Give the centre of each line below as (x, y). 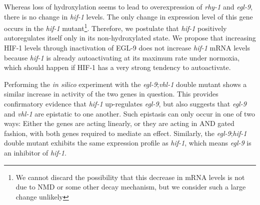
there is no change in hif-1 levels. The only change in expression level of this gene (128, 16)
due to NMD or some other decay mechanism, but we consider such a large (131, 187)
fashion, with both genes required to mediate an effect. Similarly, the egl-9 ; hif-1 (125, 133)
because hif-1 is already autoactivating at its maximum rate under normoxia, (122, 57)
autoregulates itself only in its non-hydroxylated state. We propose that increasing (130, 38)
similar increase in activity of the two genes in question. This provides (111, 94)
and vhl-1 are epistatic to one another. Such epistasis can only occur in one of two (129, 113)
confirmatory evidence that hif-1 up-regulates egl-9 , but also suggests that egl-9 (125, 103)
